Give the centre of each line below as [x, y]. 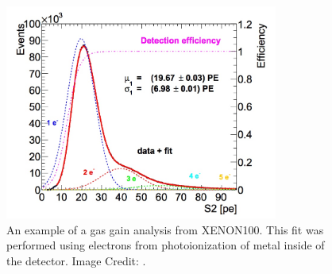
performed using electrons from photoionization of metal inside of [166, 245]
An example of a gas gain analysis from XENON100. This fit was [165, 229]
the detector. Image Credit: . [76, 260]
